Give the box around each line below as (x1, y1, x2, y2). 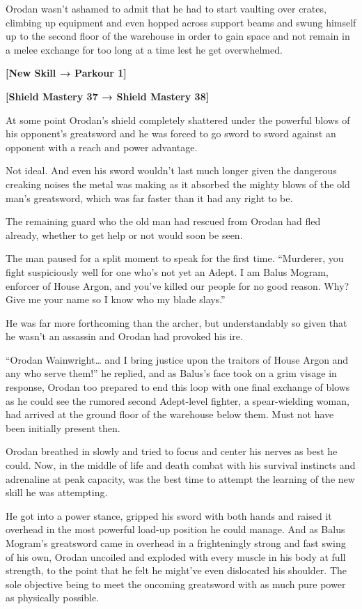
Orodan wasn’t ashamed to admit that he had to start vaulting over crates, (6, 1, 326, 15)
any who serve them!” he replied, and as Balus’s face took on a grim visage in (6, 366, 337, 380)
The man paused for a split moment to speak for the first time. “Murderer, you (6, 251, 344, 265)
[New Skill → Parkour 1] (6, 65, 127, 80)
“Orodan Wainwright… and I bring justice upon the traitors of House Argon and (6, 352, 349, 367)
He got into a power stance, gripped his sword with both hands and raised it (6, 508, 332, 523)
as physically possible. (6, 590, 100, 605)
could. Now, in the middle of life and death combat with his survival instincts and (6, 458, 356, 472)
